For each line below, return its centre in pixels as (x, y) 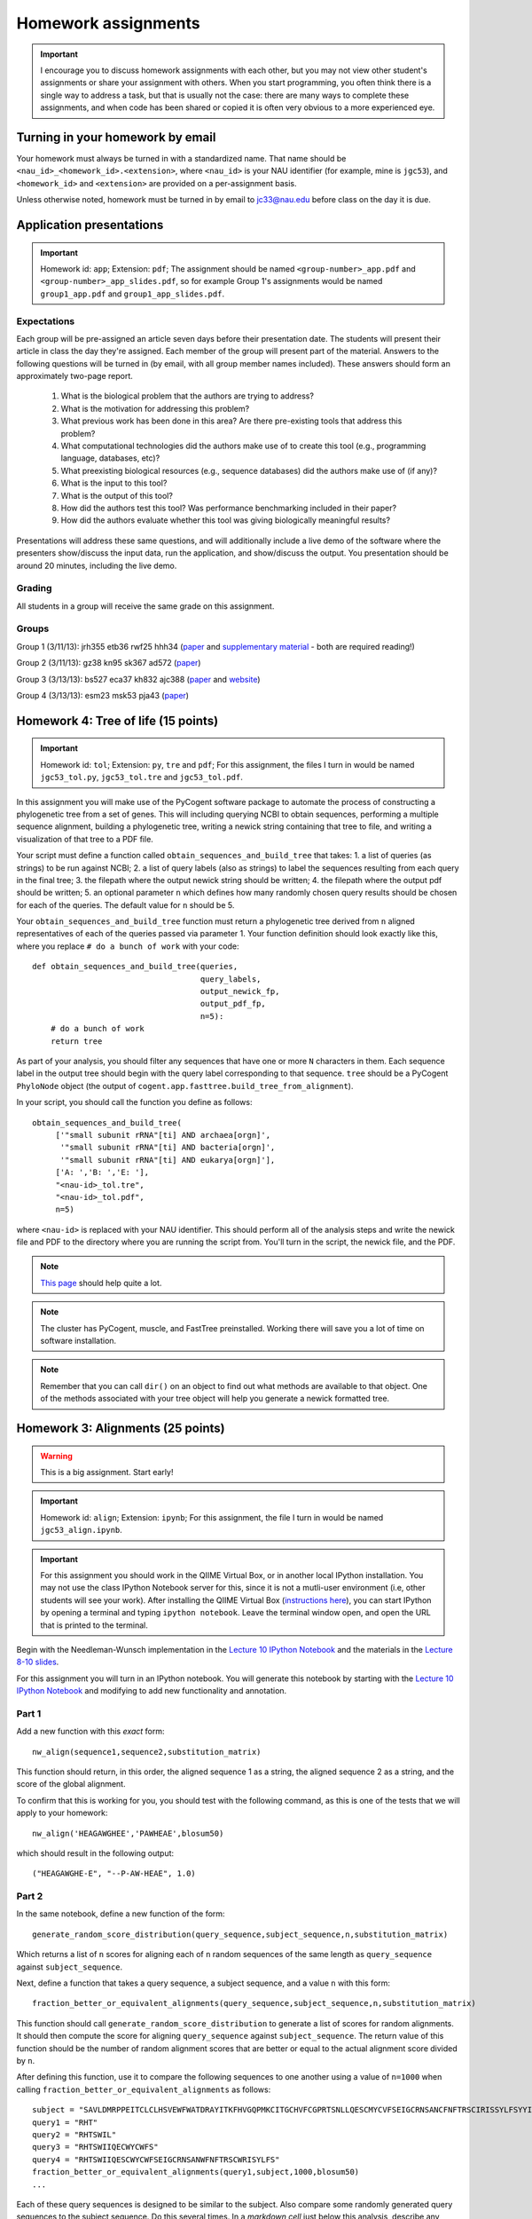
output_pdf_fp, (233, 1004)
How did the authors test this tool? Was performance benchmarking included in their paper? (229, 508)
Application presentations (90, 225)
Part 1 (29, 1713)
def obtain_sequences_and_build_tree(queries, (135, 967)
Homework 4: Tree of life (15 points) (117, 720)
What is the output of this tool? (117, 495)
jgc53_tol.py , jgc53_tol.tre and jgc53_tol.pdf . (141, 778)
